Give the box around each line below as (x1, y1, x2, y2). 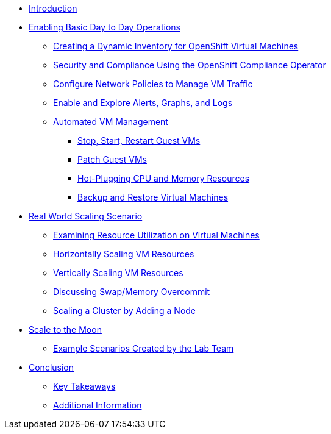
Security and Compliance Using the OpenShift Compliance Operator (53, 60, 326, 70)
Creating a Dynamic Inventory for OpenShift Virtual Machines (53, 41, 299, 51)
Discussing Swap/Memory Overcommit (53, 286, 210, 297)
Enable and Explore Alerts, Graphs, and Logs (53, 98, 233, 108)
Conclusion (29, 362, 74, 372)
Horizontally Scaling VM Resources (53, 249, 194, 259)
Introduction (29, 3, 77, 13)
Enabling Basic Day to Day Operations (29, 22, 180, 32)
